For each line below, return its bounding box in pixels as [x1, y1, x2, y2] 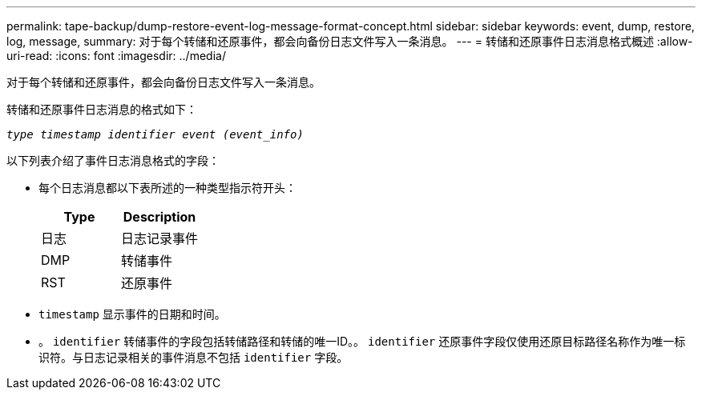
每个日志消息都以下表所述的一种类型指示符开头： [38, 181, 297, 194]
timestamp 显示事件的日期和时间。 [38, 307, 226, 321]
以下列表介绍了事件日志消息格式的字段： [6, 154, 220, 167]
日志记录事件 [121, 230, 199, 246]
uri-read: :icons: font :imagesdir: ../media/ [6, 49, 226, 62]
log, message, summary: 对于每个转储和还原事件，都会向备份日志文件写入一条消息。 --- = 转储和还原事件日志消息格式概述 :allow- [6, 34, 693, 48]
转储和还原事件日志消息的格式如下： [6, 102, 197, 116]
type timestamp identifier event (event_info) [6, 128, 304, 141]
